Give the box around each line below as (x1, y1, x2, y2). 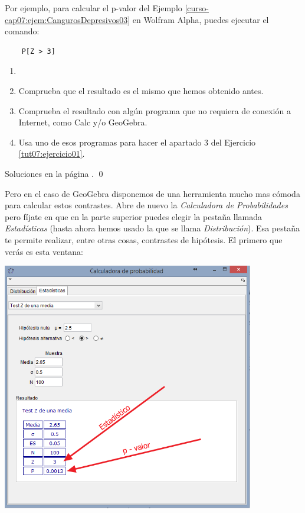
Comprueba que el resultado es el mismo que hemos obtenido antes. (18, 84, 264, 96)
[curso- (185, 2, 209, 14)
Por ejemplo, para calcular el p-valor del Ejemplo (5, 2, 182, 14)
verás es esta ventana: (5, 245, 83, 257)
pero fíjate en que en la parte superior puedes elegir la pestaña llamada (5, 210, 262, 222)
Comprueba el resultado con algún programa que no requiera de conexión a (18, 104, 291, 117)
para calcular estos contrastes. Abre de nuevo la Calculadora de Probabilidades (5, 199, 288, 211)
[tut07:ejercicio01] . (18, 147, 85, 160)
